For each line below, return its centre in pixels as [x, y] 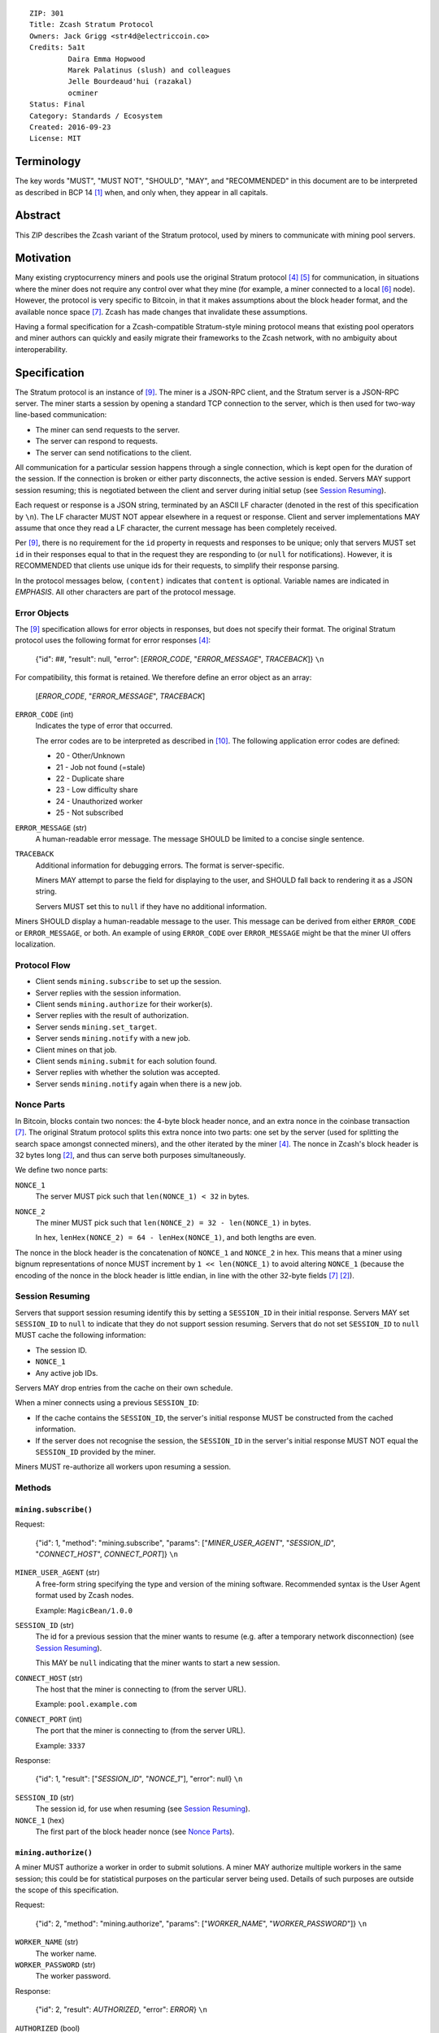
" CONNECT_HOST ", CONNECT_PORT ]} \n [107, 1554]
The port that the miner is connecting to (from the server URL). [140, 1730]
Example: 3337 [60, 1745]
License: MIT [55, 139]
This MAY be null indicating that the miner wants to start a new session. [158, 1663]
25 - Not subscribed [89, 812]
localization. [35, 944]
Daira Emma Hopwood [106, 59]
